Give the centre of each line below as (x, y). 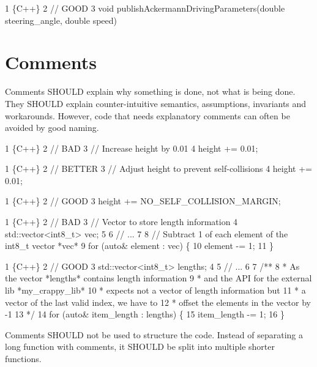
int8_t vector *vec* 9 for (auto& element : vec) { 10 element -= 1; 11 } (140, 246)
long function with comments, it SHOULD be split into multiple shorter (140, 347)
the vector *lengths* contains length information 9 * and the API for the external (158, 278)
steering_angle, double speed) (61, 20)
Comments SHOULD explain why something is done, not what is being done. (150, 91)
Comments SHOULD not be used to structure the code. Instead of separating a (154, 334)
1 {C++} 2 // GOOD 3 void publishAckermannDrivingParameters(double (145, 8)
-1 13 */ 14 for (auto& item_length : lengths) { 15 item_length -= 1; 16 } (145, 314)
